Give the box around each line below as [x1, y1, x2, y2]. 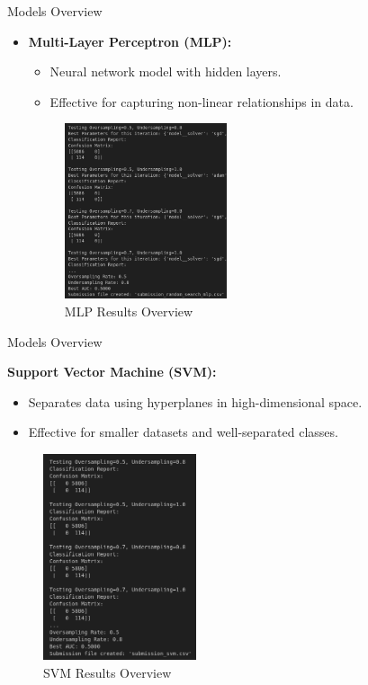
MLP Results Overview [64, 302, 193, 321]
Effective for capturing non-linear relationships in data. [49, 92, 354, 111]
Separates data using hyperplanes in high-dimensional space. [28, 392, 363, 411]
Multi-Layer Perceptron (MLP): [28, 31, 232, 50]
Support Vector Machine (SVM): [7, 362, 217, 381]
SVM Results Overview [43, 663, 172, 681]
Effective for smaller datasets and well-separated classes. [28, 423, 338, 441]
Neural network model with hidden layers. [49, 62, 282, 81]
